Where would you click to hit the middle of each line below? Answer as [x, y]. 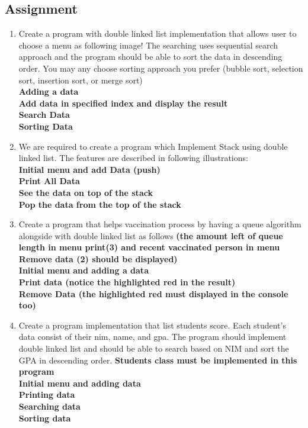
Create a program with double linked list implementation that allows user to [158, 33]
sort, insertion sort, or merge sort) [81, 80]
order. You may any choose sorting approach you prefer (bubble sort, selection [161, 68]
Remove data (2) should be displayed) [98, 258]
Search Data [44, 115]
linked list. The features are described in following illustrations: [133, 158]
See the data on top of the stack [86, 192]
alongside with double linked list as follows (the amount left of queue [151, 235]
